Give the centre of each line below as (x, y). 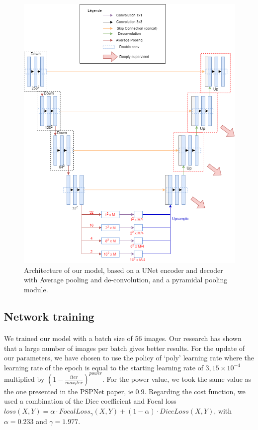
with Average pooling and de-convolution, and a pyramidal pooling (126, 280)
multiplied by (24, 379)
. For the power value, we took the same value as (177, 379)
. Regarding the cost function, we (195, 391)
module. (36, 290)
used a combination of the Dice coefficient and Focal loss (90, 401)
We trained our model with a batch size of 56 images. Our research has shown (123, 338)
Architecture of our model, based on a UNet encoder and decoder (124, 270)
